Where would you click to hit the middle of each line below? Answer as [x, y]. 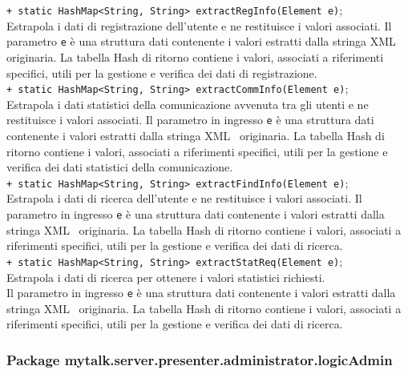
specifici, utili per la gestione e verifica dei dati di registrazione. [162, 72]
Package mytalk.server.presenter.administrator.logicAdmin [200, 359]
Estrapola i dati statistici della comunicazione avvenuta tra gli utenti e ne [188, 104]
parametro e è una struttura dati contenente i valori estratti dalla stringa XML [201, 41]
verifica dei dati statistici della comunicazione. [120, 167]
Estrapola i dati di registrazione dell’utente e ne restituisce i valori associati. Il [199, 25]
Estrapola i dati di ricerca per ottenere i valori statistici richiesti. [166, 277]
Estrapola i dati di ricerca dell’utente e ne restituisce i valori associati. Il [184, 198]
